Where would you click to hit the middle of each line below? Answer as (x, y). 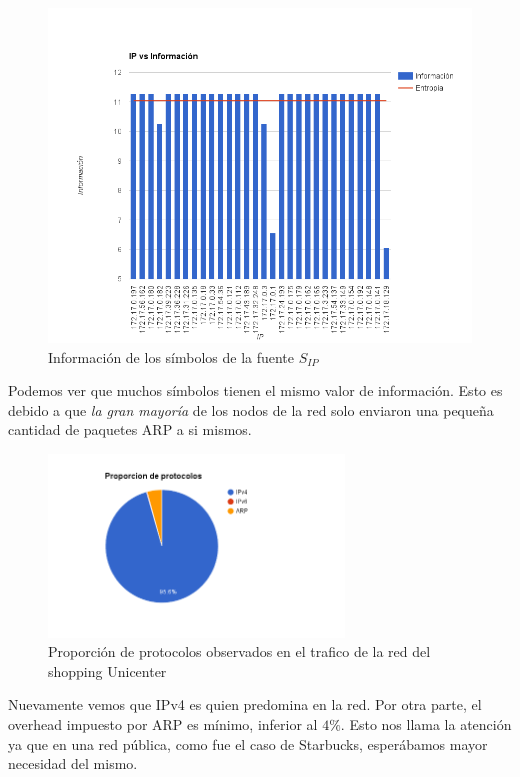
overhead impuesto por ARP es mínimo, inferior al (163, 723)
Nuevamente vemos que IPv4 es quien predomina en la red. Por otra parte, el (245, 704)
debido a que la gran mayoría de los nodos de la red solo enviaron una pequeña (251, 409)
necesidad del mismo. (73, 763)
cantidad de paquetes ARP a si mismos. (130, 429)
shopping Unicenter (107, 670)
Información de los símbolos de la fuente (171, 356)
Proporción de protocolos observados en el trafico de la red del (239, 651)
